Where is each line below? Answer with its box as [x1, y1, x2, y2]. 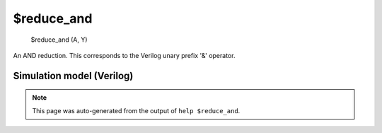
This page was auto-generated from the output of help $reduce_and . [32, 106, 241, 115]
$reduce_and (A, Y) [30, 35, 88, 44]
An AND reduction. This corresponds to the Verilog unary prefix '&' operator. [13, 51, 236, 59]
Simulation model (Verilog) [13, 69, 134, 81]
